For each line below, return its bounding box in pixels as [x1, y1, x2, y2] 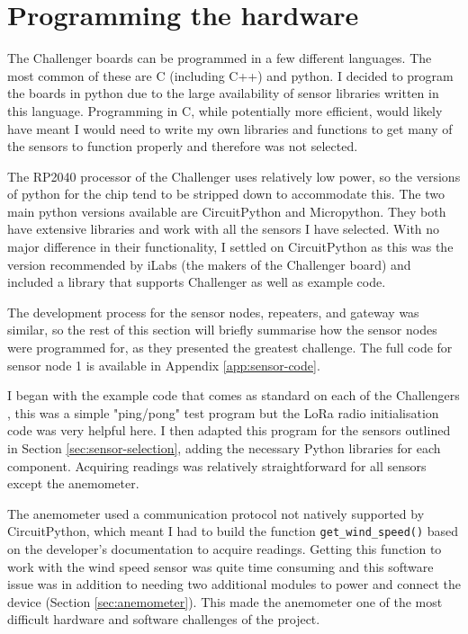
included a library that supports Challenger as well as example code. [7, 272, 386, 291]
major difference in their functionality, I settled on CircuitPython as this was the [7, 237, 454, 256]
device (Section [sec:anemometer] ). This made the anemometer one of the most [7, 592, 443, 611]
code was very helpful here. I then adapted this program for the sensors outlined [7, 421, 451, 440]
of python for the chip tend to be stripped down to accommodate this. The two [7, 184, 445, 203]
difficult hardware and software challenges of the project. [7, 610, 320, 629]
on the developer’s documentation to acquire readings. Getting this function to [7, 540, 442, 558]
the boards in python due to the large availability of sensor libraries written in [7, 84, 439, 103]
